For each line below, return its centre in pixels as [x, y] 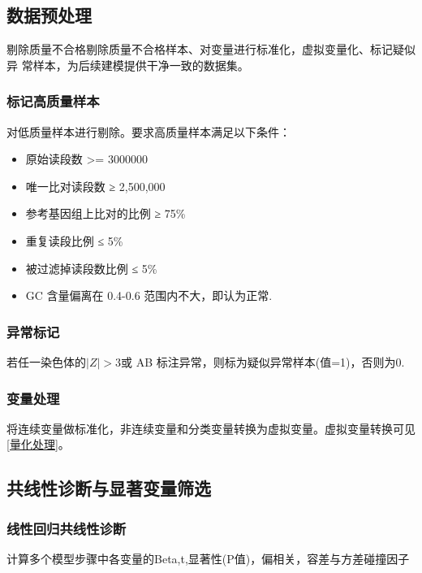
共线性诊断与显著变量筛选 [109, 488]
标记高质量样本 [53, 101]
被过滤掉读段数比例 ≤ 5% [91, 268]
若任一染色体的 [46, 361]
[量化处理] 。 [38, 444]
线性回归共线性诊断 [67, 528]
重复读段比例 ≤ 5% [74, 240]
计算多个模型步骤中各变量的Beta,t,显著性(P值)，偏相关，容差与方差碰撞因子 [208, 558]
